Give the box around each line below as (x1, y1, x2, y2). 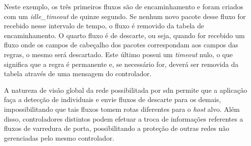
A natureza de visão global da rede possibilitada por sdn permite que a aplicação (4, 84, 247, 95)
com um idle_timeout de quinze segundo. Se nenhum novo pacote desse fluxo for (4, 11, 246, 21)
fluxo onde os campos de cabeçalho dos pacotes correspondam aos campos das (4, 40, 238, 50)
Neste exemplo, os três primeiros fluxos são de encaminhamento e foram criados (4, 1, 243, 11)
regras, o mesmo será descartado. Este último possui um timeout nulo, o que (4, 49, 233, 59)
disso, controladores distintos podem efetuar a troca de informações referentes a (4, 113, 243, 124)
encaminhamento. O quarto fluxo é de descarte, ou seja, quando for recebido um (4, 30, 245, 40)
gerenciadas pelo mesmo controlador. (4, 132, 115, 143)
